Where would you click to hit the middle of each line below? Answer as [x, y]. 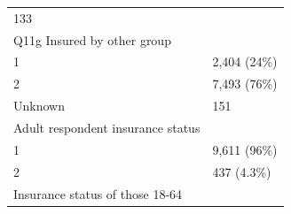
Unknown [39, 106]
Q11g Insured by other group [92, 39]
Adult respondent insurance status [107, 127]
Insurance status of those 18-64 [98, 193]
